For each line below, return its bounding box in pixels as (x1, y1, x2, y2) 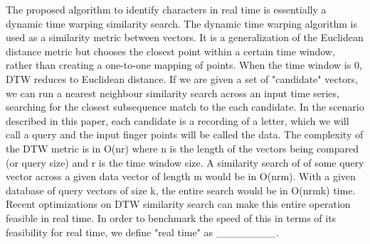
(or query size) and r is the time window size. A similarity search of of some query (6, 155, 364, 170)
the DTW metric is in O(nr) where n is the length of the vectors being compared (6, 140, 359, 155)
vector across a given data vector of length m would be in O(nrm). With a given (6, 169, 356, 184)
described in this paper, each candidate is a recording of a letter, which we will (6, 113, 349, 128)
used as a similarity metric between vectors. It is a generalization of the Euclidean (6, 30, 364, 45)
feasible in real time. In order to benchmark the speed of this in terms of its (6, 210, 337, 225)
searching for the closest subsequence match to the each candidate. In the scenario (6, 99, 364, 114)
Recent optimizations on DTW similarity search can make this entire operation (6, 196, 351, 211)
